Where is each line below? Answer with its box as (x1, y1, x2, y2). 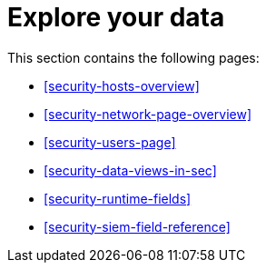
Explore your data (7, 2, 225, 33)
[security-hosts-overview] (44, 77, 200, 94)
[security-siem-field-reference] (44, 218, 231, 235)
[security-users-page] (44, 134, 176, 150)
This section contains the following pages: (7, 49, 260, 65)
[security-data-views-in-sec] (44, 162, 217, 178)
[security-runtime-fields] (44, 190, 192, 206)
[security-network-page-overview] (44, 105, 251, 122)
